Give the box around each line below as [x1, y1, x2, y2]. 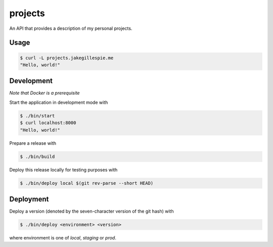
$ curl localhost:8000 [20, 120, 76, 126]
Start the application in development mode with [9, 99, 108, 105]
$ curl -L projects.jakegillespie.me [20, 55, 114, 61]
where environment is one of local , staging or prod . [9, 235, 116, 240]
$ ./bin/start [20, 113, 55, 118]
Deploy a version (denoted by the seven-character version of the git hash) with [9, 208, 174, 215]
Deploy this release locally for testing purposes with [9, 167, 118, 173]
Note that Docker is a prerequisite [9, 90, 80, 96]
